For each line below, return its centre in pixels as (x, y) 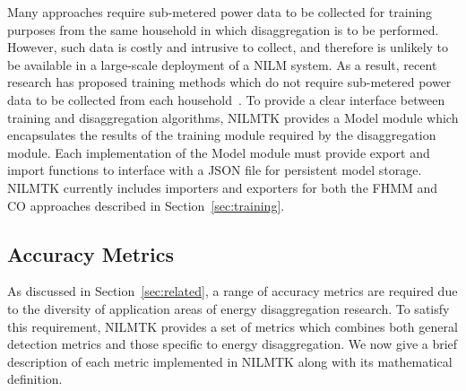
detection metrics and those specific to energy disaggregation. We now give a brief (233, 344)
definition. (35, 379)
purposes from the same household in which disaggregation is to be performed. (223, 29)
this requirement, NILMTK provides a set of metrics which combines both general (233, 326)
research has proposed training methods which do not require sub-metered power (229, 82)
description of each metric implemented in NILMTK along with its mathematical (230, 361)
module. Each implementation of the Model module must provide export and (219, 152)
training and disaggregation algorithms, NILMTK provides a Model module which (233, 117)
